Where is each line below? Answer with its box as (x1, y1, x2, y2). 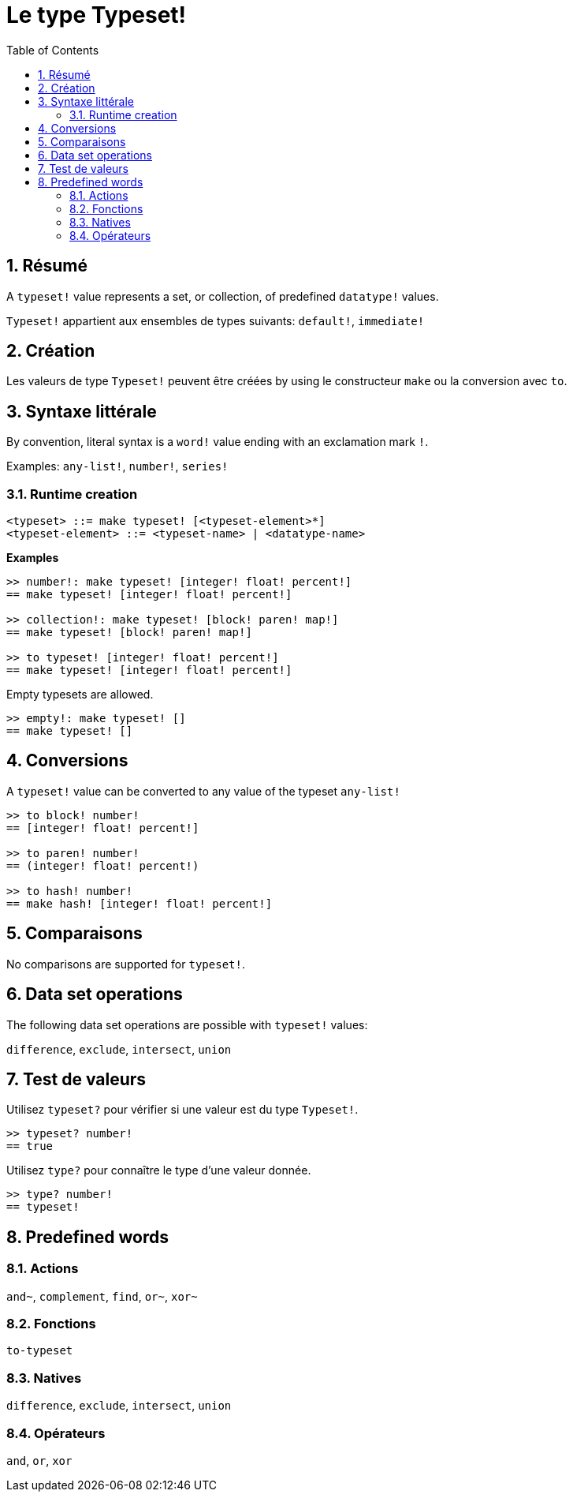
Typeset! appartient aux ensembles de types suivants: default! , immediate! (6, 313, 425, 328)
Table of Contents (6, 43, 99, 57)
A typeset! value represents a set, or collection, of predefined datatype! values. (6, 289, 439, 303)
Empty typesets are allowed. (6, 687, 154, 702)
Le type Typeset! (6, 2, 187, 28)
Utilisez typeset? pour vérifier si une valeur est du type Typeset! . (6, 1103, 359, 1117)
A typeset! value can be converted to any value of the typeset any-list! (6, 784, 400, 798)
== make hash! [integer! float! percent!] (6, 897, 273, 910)
